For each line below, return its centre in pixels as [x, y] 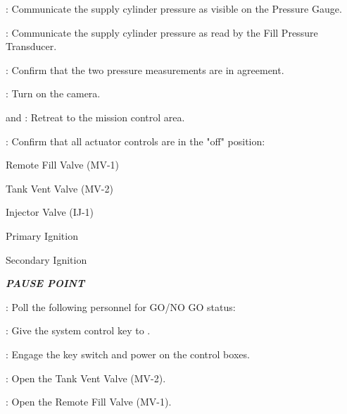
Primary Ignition [42, 235]
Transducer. [31, 46]
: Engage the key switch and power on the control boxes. [128, 354]
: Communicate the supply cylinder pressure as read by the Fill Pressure [162, 32]
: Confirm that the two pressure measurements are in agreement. [145, 69]
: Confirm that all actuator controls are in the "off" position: [135, 141]
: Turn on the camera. [53, 93]
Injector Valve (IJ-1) [50, 212]
